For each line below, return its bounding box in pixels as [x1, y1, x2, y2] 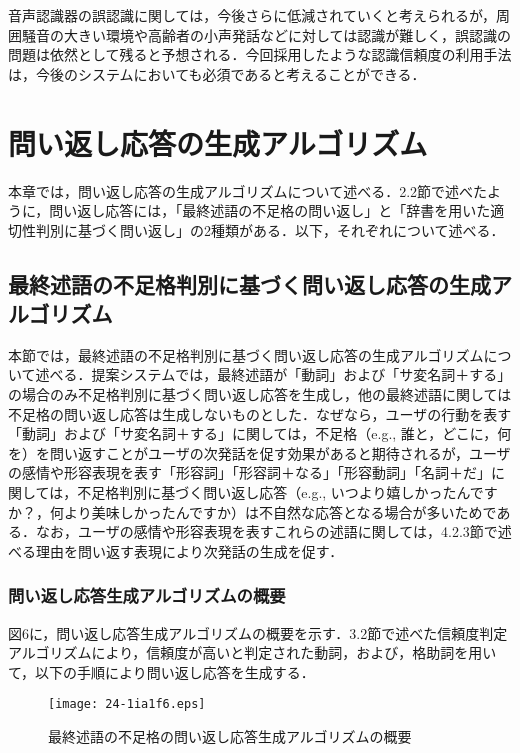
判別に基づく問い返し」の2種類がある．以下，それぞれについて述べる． [35, 219, 505, 240]
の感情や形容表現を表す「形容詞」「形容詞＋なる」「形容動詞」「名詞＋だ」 [8, 462, 491, 483]
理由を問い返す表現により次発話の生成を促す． [35, 540, 344, 561]
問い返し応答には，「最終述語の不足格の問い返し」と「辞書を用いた [49, 200, 491, 221]
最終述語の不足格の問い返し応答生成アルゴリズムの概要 [48, 726, 412, 747]
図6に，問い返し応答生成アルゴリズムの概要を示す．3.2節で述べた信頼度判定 [8, 622, 508, 643]
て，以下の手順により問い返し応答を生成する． [8, 661, 315, 682]
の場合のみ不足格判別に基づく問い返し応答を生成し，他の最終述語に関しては [8, 384, 512, 405]
